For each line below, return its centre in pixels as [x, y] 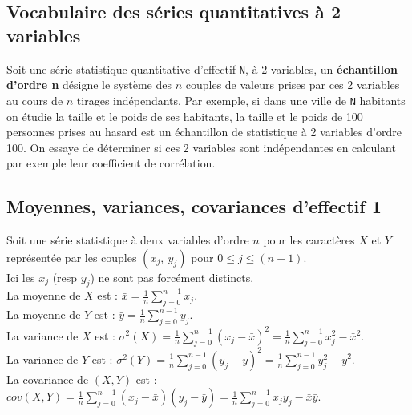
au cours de [35, 100]
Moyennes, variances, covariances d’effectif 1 [194, 206]
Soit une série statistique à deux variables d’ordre [128, 240]
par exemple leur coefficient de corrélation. [111, 163]
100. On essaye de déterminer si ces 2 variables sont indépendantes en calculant [201, 147]
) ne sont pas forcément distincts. [172, 277]
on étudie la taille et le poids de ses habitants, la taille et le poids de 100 [185, 116]
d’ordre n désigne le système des [89, 85]
